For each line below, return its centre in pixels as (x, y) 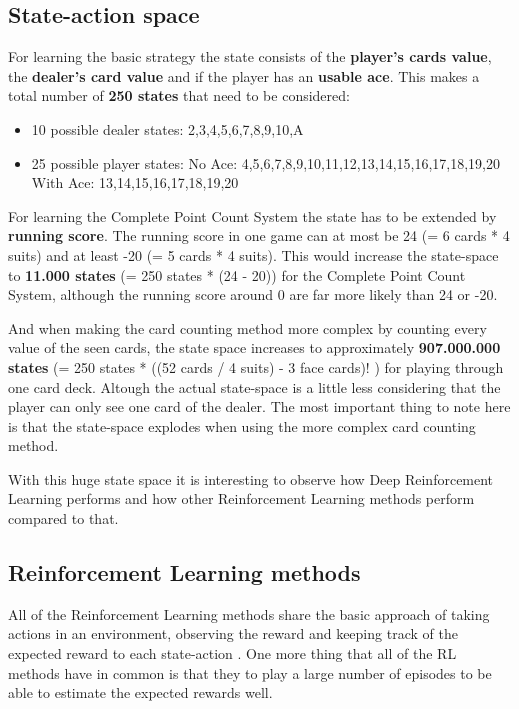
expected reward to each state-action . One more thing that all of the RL (232, 653)
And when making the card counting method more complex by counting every (247, 327)
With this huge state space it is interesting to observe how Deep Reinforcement (251, 478)
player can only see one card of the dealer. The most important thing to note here (259, 406)
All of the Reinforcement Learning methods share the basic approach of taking (249, 613)
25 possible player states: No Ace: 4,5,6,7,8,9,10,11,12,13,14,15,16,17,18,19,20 (265, 162)
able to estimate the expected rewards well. (140, 692)
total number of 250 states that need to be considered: (179, 95)
